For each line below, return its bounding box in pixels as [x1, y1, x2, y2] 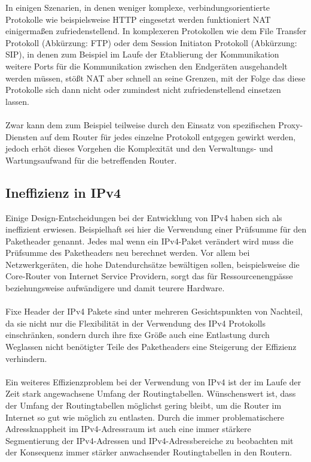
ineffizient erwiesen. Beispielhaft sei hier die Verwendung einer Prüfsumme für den [5, 223, 307, 235]
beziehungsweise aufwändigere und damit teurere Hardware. [5, 282, 225, 294]
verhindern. [5, 352, 47, 364]
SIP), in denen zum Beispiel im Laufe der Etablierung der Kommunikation [5, 48, 279, 61]
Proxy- [278, 118, 303, 131]
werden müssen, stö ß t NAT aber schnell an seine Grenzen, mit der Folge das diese [5, 71, 306, 84]
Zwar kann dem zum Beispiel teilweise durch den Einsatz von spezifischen [5, 118, 276, 131]
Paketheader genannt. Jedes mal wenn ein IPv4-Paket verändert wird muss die [5, 234, 294, 247]
